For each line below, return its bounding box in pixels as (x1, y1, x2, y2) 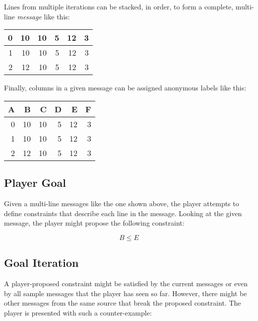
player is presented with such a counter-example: (4, 307, 152, 318)
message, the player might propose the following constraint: (4, 218, 185, 228)
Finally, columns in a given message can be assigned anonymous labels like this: (4, 82, 247, 93)
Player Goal (4, 175, 66, 190)
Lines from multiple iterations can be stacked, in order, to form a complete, (4, 1, 234, 11)
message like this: (17, 11, 70, 21)
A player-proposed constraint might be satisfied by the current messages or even (4, 278, 248, 288)
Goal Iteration (4, 255, 79, 270)
